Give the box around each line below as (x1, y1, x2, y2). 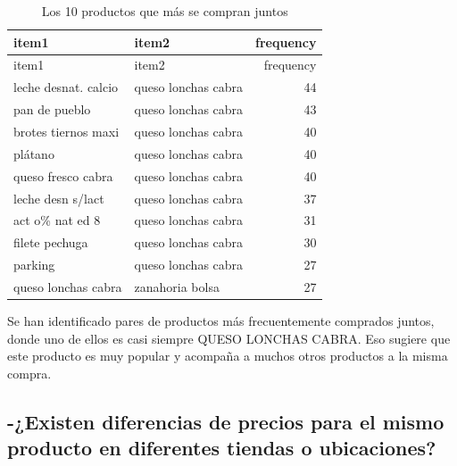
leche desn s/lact (13, 188, 104, 207)
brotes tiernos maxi (13, 121, 120, 140)
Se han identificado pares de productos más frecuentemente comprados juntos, (7, 311, 435, 329)
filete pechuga (13, 233, 88, 252)
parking (13, 255, 55, 274)
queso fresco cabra (13, 166, 113, 185)
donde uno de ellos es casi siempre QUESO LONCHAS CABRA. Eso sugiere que (7, 329, 451, 347)
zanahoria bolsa (134, 277, 220, 295)
